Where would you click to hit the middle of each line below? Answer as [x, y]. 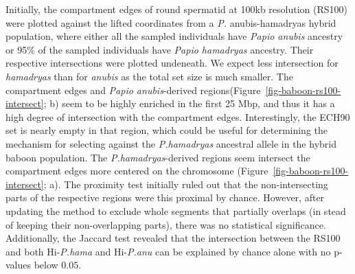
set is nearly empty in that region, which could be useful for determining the [167, 130]
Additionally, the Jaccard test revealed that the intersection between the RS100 [173, 238]
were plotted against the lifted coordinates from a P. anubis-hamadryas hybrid [171, 22]
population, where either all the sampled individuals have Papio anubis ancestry [174, 36]
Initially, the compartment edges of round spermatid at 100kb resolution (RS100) [177, 9]
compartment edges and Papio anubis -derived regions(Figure [133, 90]
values [19, 265]
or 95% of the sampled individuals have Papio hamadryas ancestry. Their [160, 49]
